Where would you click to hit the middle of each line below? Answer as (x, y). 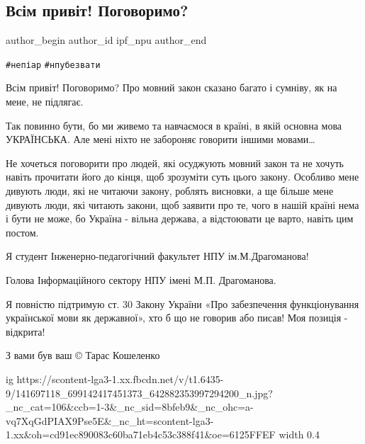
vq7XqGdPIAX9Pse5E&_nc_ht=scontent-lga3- (110, 420)
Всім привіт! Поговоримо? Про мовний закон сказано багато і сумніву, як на (172, 87)
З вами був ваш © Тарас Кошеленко (83, 355)
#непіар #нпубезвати (53, 65)
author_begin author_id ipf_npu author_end (106, 40)
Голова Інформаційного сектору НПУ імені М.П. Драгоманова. (141, 279)
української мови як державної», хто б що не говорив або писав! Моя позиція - (177, 318)
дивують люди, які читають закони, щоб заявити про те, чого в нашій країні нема (182, 204)
